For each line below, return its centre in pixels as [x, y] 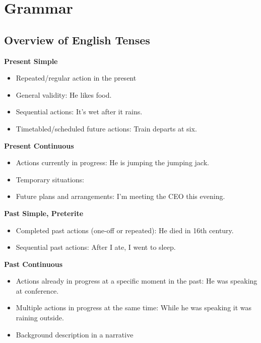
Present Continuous [39, 145]
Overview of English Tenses [77, 40]
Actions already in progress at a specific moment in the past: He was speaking [137, 281]
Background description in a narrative [75, 334]
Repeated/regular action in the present [76, 78]
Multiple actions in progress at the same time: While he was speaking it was [134, 307]
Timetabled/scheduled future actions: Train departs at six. [106, 128]
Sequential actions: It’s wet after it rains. [79, 112]
